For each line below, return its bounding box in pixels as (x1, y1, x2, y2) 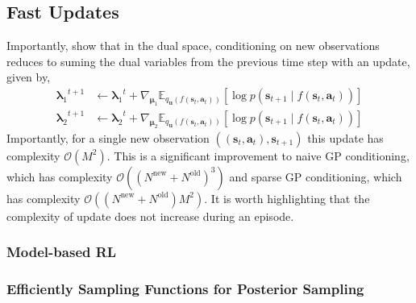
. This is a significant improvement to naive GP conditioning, (106, 147, 410, 164)
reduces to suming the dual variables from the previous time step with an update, (6, 52, 410, 69)
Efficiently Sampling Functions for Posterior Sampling (6, 278, 364, 298)
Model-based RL (6, 242, 117, 262)
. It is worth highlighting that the (204, 189, 370, 206)
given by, (6, 68, 51, 85)
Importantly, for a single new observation (6, 129, 210, 146)
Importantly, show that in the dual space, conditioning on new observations (6, 37, 380, 54)
